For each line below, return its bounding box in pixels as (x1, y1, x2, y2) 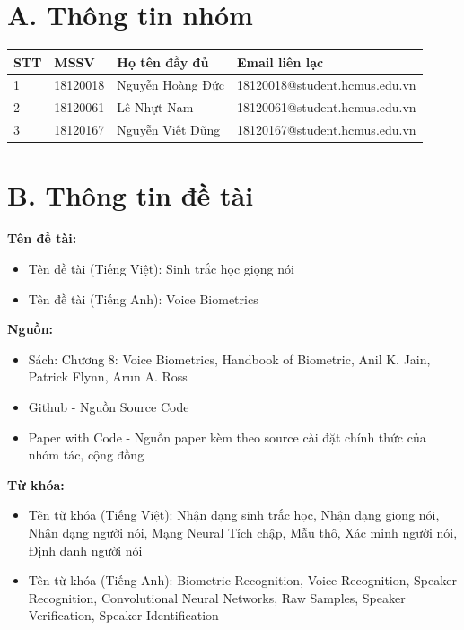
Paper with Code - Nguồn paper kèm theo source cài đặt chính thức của (28, 427, 426, 446)
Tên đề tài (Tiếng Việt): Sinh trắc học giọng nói (28, 258, 294, 277)
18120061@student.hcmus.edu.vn (236, 98, 416, 117)
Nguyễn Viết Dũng (117, 120, 221, 139)
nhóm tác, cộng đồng (28, 445, 144, 464)
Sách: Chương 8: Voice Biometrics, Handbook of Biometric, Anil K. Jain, (28, 349, 431, 368)
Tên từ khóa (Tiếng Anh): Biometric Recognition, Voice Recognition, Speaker (28, 571, 457, 590)
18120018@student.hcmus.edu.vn (236, 75, 416, 94)
